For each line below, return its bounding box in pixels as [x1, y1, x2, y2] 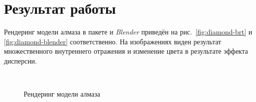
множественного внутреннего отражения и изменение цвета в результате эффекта [4, 46, 248, 56]
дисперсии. [4, 55, 37, 66]
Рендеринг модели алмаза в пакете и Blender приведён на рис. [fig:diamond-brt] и [4, 27, 253, 37]
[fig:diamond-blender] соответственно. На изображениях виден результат [4, 36, 221, 46]
